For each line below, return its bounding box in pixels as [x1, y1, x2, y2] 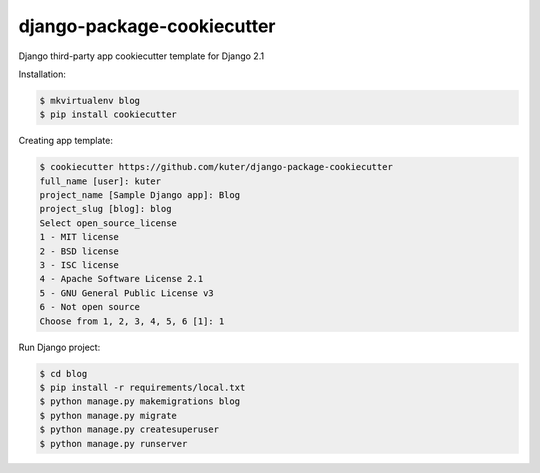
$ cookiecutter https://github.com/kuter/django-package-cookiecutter [39, 161, 394, 173]
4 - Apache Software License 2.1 [39, 273, 204, 285]
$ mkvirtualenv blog [39, 95, 140, 106]
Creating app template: [18, 135, 114, 147]
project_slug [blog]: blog [39, 203, 172, 215]
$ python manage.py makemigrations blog [39, 396, 240, 407]
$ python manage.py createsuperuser [39, 424, 220, 435]
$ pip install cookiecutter [39, 109, 177, 120]
